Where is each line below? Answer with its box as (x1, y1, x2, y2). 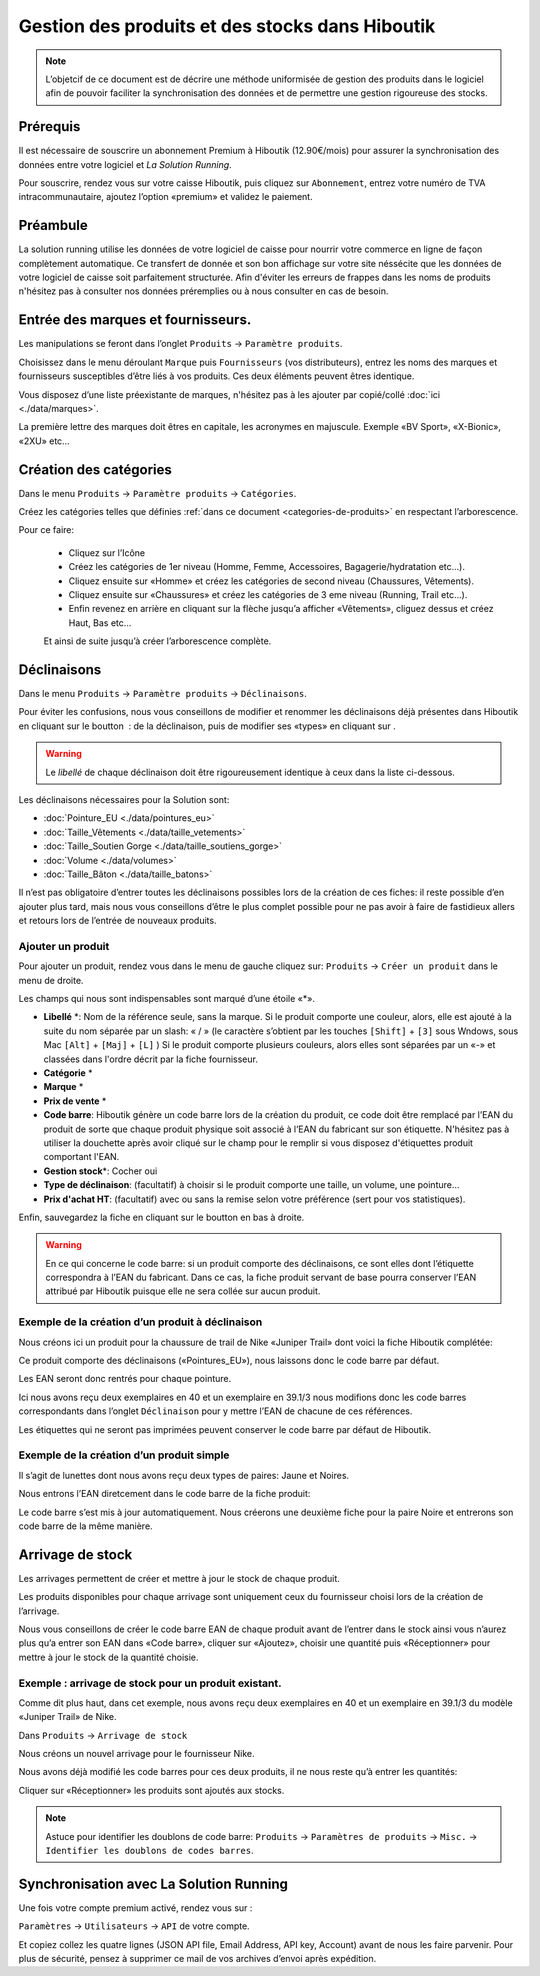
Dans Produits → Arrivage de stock (18, 1729, 188, 1741)
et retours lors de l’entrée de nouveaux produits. (18, 915, 217, 927)
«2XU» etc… (18, 435, 70, 447)
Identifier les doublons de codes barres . (45, 1845, 254, 1857)
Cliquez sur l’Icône (68, 546, 145, 559)
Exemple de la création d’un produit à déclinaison (18, 1315, 263, 1329)
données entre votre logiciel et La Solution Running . (18, 158, 232, 170)
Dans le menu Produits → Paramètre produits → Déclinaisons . (18, 688, 307, 700)
